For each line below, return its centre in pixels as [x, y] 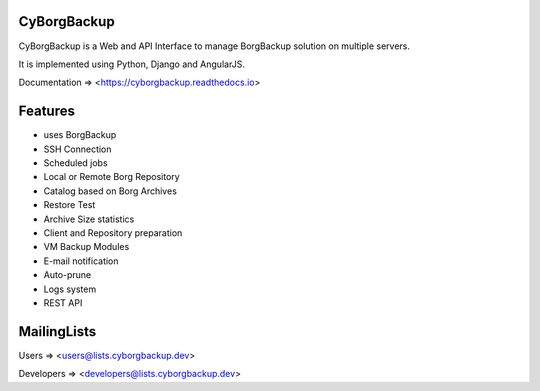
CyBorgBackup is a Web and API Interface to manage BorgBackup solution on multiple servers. [214, 46]
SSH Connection [77, 149]
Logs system [70, 289]
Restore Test [69, 205]
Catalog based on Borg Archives [110, 191]
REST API [63, 302]
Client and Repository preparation [113, 232]
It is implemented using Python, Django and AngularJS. [131, 64]
